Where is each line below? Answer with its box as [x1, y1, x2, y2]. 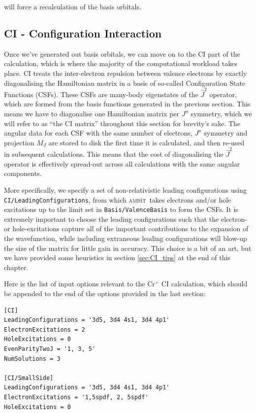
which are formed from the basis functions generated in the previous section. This [4, 99, 251, 109]
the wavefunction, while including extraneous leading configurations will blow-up [4, 233, 247, 243]
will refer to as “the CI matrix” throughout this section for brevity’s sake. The [4, 118, 241, 128]
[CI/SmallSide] [4, 374, 54, 381]
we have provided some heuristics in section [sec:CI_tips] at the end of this [4, 252, 230, 263]
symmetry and [204, 128, 248, 138]
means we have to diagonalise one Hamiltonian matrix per [4, 108, 180, 119]
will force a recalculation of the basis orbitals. [4, 1, 141, 11]
